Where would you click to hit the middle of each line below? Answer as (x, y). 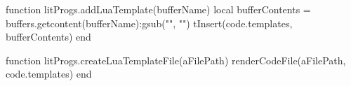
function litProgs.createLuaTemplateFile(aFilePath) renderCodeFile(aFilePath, (176, 60)
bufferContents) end (48, 37)
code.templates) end (49, 74)
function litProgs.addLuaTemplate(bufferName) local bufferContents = (158, 9)
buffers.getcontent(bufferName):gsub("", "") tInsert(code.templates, (149, 23)
